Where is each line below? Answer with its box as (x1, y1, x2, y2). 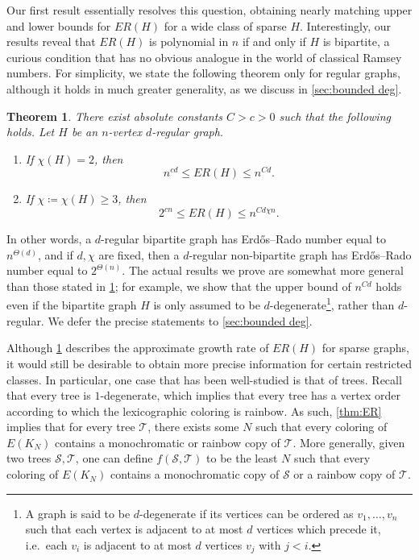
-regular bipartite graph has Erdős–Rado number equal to (101, 230, 387, 247)
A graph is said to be (25, 504, 131, 521)
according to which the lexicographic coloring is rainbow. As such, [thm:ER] (6, 402, 382, 419)
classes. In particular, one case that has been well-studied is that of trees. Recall (6, 371, 402, 388)
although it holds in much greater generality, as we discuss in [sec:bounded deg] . (6, 80, 402, 97)
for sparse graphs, (322, 339, 409, 356)
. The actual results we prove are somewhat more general (122, 262, 404, 279)
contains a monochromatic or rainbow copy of (55, 433, 280, 450)
